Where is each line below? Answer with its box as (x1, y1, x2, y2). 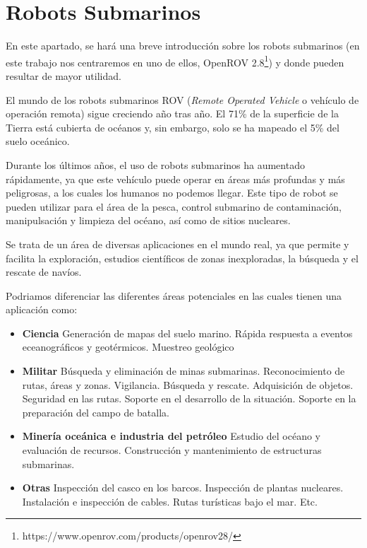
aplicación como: (6, 302, 78, 317)
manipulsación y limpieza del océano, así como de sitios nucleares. (6, 213, 291, 228)
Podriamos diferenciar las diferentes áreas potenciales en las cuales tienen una (6, 288, 342, 303)
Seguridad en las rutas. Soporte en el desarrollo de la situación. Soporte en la (22, 391, 356, 406)
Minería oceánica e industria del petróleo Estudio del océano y (22, 429, 320, 443)
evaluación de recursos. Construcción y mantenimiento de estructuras (22, 443, 322, 457)
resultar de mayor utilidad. (6, 68, 121, 83)
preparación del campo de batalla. (22, 404, 169, 419)
